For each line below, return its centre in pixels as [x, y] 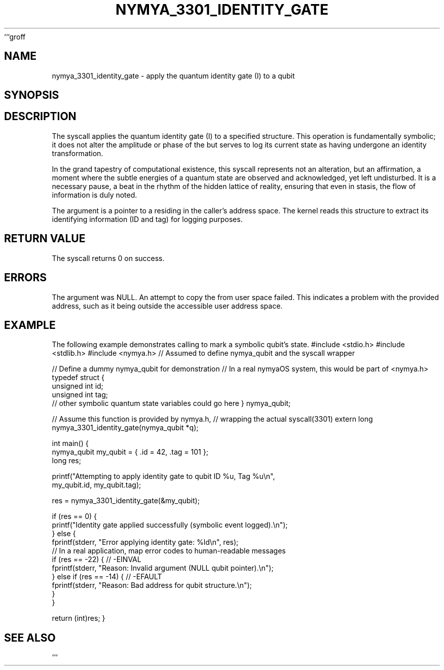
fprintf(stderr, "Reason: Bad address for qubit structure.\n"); [152, 585]
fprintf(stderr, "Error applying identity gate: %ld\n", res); [145, 542]
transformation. [78, 153]
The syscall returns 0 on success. [108, 258]
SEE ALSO [30, 638]
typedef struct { [78, 378]
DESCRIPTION [40, 117]
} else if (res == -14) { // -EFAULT [107, 577]
